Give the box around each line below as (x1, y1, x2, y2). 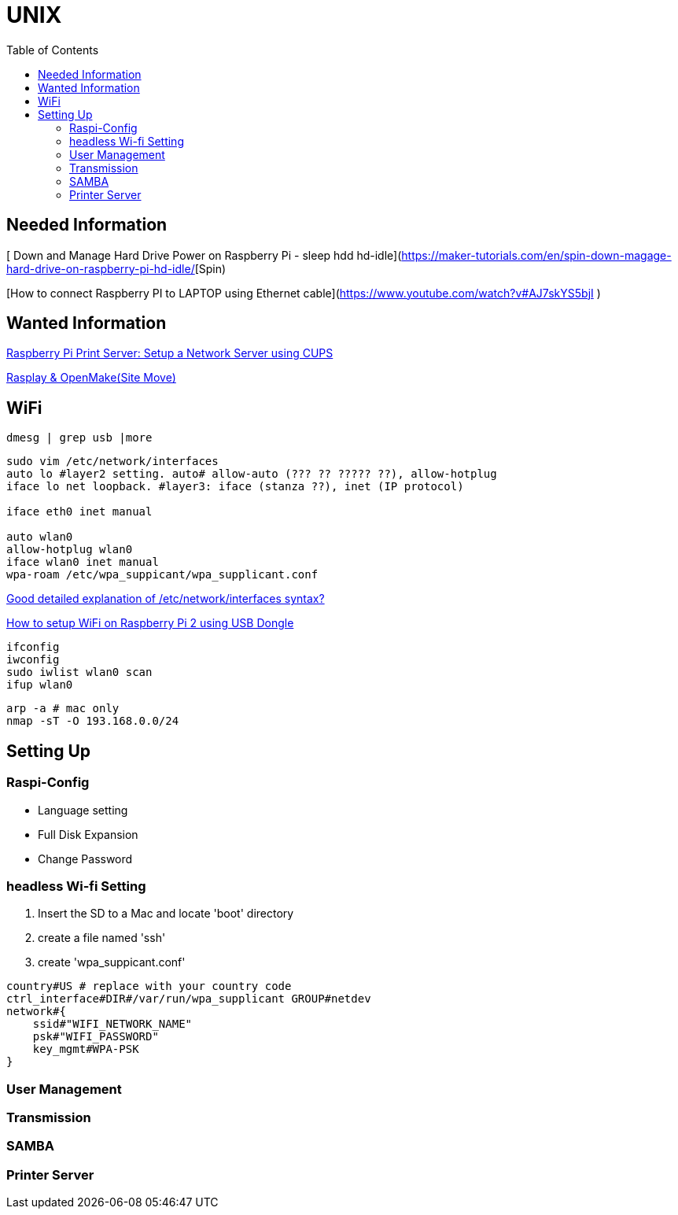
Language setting (38, 803, 128, 817)
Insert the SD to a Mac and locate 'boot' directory (38, 907, 294, 921)
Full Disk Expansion (38, 827, 138, 841)
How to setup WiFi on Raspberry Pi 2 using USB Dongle (6, 616, 294, 630)
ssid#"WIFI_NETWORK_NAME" (32, 1017, 193, 1031)
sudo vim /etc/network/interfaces (6, 455, 219, 468)
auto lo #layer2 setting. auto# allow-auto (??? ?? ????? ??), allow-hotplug (6, 467, 497, 481)
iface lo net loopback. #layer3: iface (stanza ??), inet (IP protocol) (6, 480, 464, 493)
